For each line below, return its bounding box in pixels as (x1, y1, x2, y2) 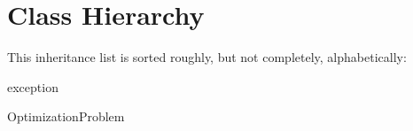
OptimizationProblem (7, 107, 125, 126)
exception (7, 77, 58, 96)
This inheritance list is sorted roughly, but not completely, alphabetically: (7, 48, 407, 66)
